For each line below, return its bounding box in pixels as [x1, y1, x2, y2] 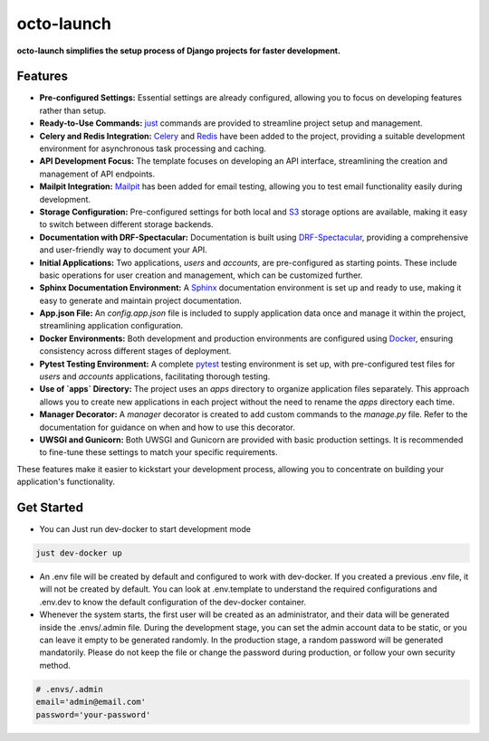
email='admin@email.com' [35, 697, 147, 708]
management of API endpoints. [39, 168, 156, 179]
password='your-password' [35, 709, 151, 719]
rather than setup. [39, 105, 107, 116]
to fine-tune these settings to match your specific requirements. [39, 447, 278, 458]
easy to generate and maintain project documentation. [39, 295, 242, 306]
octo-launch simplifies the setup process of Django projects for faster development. [16, 45, 341, 56]
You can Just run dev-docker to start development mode [39, 524, 251, 535]
